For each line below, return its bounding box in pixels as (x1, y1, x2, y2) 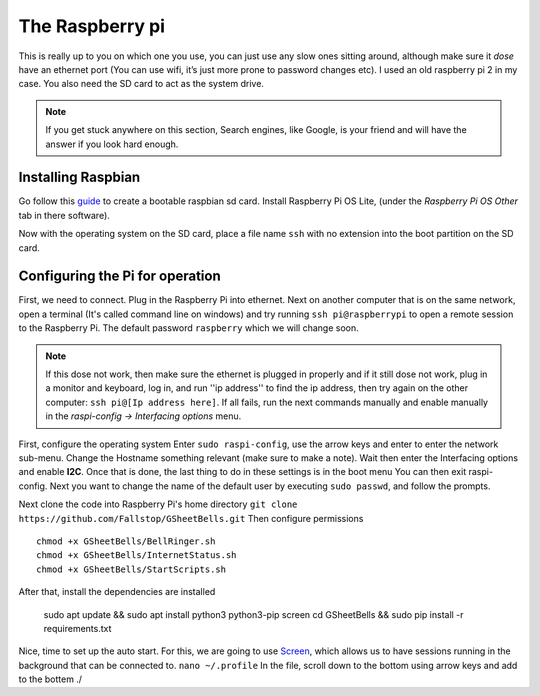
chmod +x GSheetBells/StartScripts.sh (36, 563, 227, 575)
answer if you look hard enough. (45, 138, 179, 150)
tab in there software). (18, 209, 110, 221)
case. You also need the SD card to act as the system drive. (18, 78, 265, 90)
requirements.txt (43, 622, 112, 634)
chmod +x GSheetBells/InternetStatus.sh (36, 550, 237, 561)
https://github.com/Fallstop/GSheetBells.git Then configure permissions (18, 512, 364, 524)
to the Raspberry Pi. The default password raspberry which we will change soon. (18, 322, 359, 334)
